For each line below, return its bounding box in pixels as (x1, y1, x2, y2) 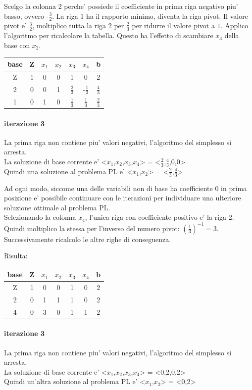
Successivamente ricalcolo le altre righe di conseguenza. (4, 234, 171, 244)
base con (4, 40, 30, 50)
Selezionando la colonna (4, 212, 76, 222)
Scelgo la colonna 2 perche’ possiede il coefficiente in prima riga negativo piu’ (4, 1, 238, 11)
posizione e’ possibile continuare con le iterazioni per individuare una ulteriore (4, 193, 241, 203)
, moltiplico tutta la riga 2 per (32, 20, 124, 31)
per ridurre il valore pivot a (132, 20, 215, 31)
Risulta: (4, 250, 28, 261)
